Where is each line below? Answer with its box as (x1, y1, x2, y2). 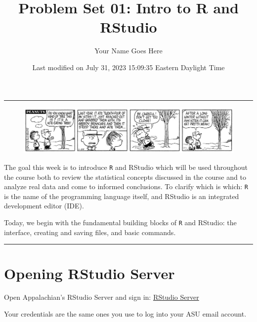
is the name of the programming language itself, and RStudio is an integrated (4, 191, 239, 201)
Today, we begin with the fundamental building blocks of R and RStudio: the (4, 217, 237, 227)
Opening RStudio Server (4, 263, 175, 283)
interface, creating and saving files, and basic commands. (4, 227, 176, 237)
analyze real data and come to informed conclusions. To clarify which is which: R (4, 181, 249, 192)
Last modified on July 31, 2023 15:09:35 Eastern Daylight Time (32, 62, 225, 72)
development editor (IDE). (4, 201, 84, 211)
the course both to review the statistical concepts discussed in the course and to (4, 171, 246, 182)
